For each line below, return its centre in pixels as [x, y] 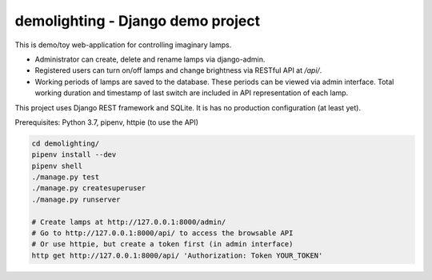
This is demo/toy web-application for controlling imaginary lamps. [123, 45]
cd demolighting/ [66, 143]
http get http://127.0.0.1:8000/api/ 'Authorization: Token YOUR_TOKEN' [177, 255]
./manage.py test [66, 177]
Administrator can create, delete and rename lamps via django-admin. [150, 59]
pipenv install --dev [74, 155]
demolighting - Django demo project [137, 21]
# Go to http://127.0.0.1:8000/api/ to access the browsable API [162, 233]
